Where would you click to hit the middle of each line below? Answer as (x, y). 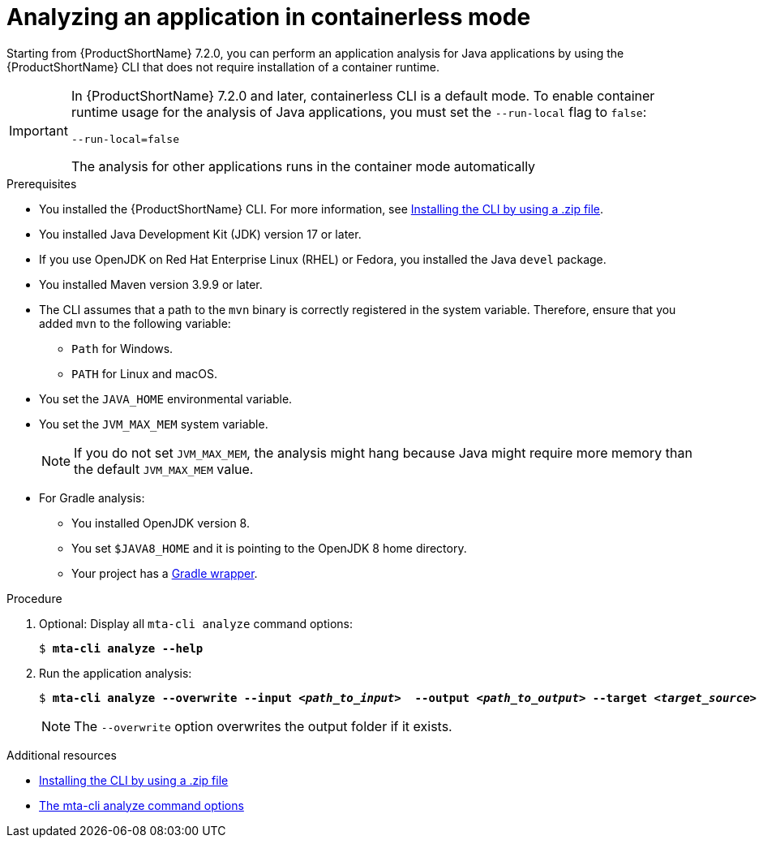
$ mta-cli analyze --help (121, 648)
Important (39, 131)
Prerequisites (42, 183)
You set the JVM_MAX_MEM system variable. (154, 424)
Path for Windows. (122, 348)
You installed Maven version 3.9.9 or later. (151, 284)
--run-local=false (125, 139)
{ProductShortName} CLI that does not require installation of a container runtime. (223, 67)
